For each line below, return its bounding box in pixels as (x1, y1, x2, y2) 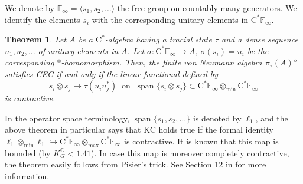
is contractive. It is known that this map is (124, 134, 279, 147)
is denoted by (193, 111, 242, 124)
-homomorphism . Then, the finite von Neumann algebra (61, 56, 262, 68)
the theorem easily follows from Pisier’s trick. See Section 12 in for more (5, 158, 266, 170)
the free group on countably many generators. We (117, 2, 297, 14)
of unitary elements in (38, 44, 119, 57)
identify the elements (5, 13, 80, 25)
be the (247, 44, 269, 57)
